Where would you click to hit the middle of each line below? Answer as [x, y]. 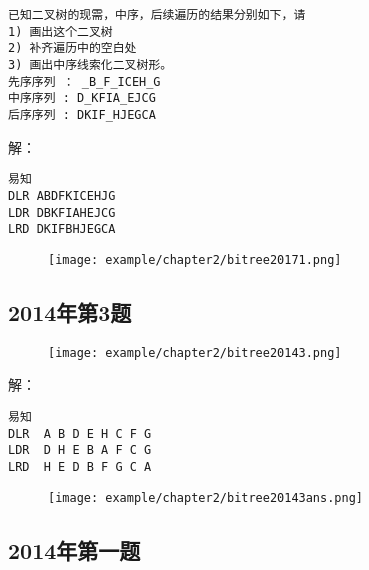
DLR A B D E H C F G [80, 433]
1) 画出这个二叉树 [60, 31]
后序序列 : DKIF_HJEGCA [82, 114]
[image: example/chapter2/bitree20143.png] [195, 352]
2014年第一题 [74, 549]
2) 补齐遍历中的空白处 [72, 48]
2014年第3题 [70, 311]
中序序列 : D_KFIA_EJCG [82, 98]
